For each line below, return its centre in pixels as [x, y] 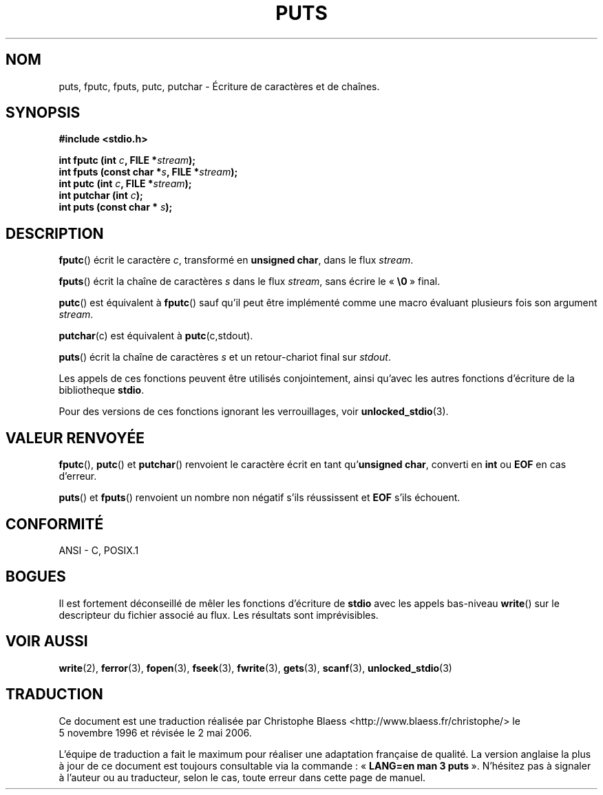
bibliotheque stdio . [102, 390]
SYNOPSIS [43, 113]
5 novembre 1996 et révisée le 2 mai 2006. [155, 732]
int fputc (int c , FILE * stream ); [127, 160]
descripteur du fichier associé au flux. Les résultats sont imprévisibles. [219, 615]
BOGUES [36, 577]
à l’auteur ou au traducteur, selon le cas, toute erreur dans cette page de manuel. [242, 777]
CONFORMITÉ [55, 524]
